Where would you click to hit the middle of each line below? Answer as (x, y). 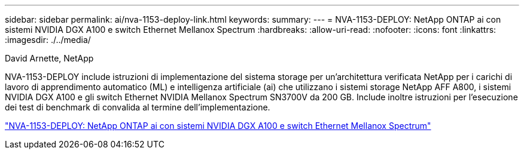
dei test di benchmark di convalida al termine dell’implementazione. (138, 107)
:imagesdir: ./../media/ (48, 40)
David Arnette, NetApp (49, 58)
